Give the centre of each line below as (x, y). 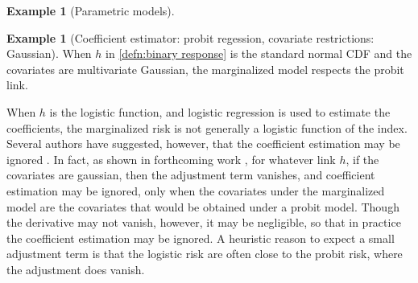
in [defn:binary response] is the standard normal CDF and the (259, 53)
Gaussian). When (49, 53)
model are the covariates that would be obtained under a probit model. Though (203, 206)
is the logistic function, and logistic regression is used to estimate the (220, 111)
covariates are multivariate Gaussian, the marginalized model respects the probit (205, 69)
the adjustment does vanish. (76, 269)
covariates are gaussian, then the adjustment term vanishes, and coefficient (191, 175)
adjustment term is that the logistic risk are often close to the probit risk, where (205, 254)
